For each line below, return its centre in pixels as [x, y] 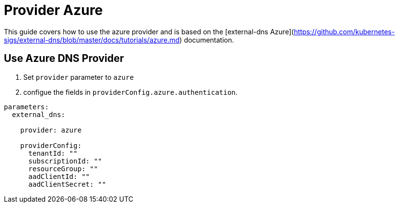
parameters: [26, 107]
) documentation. [207, 40]
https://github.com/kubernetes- [344, 31]
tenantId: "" [53, 153]
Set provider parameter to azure [79, 77]
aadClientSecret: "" [67, 184]
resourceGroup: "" [63, 169]
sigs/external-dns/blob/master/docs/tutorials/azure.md [92, 40]
